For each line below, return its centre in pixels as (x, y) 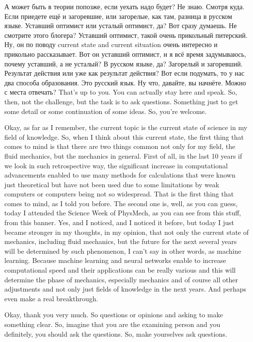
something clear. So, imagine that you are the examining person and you (112, 324)
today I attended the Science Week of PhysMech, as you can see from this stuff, (123, 213)
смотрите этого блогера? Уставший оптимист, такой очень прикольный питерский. (126, 35)
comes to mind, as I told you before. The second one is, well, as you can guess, (121, 203)
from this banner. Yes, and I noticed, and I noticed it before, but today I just (119, 222)
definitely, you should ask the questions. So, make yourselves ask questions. (116, 334)
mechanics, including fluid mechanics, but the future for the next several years (121, 241)
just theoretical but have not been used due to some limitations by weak (112, 184)
